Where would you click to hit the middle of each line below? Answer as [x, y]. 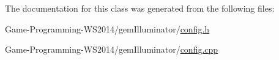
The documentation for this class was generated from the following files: [140, 8]
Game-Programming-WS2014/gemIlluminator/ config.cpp [112, 49]
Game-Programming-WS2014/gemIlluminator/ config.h [107, 28]
